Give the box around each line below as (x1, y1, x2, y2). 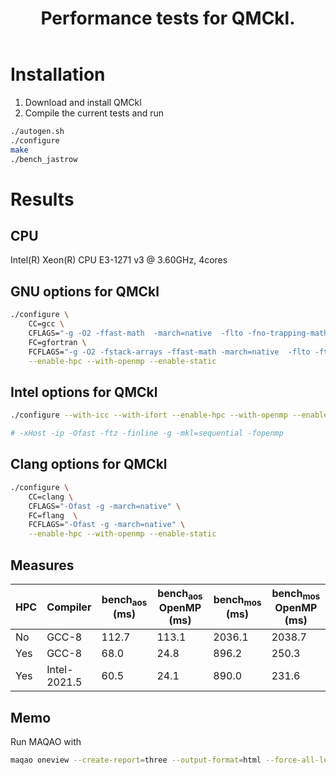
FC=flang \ (28, 510, 78, 521)
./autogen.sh (10, 126, 65, 136)
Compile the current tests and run (24, 107, 165, 119)
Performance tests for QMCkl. (40, 7, 296, 30)
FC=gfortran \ (28, 337, 87, 347)
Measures (10, 557, 75, 574)
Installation (10, 63, 106, 86)
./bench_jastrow (10, 154, 78, 164)
